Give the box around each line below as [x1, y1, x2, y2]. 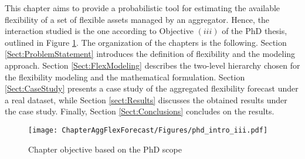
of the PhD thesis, [222, 25, 287, 37]
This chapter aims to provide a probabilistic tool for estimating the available [5, 2, 280, 13]
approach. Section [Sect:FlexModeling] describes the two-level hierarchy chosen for [5, 59, 300, 71]
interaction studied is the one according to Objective [5, 25, 194, 37]
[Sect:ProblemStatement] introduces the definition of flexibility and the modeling [5, 48, 296, 60]
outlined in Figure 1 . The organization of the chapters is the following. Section [5, 36, 287, 48]
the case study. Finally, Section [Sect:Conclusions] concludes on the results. [5, 105, 274, 117]
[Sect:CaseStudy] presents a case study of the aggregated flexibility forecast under [5, 82, 299, 94]
